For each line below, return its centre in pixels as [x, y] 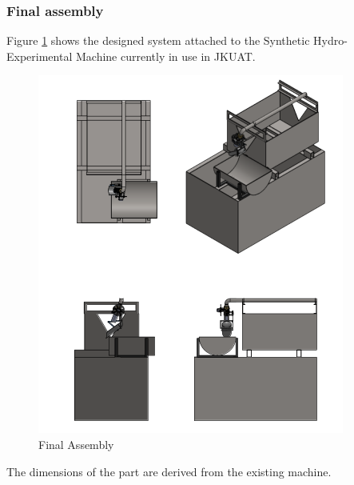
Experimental [40, 56]
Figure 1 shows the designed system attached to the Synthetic [158, 40]
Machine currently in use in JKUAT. [165, 56]
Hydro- [330, 40]
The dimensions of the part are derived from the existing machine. [169, 471]
